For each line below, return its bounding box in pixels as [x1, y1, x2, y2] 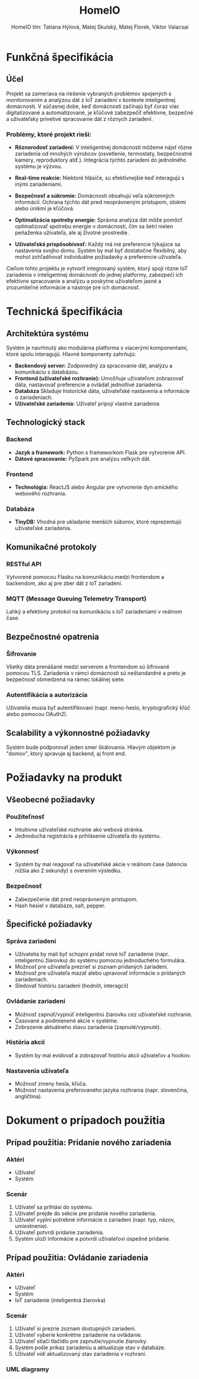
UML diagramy [6, 1365, 49, 1374]
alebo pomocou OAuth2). [6, 711, 68, 718]
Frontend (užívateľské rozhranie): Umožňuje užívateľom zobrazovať [14, 375, 184, 382]
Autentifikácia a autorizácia [6, 690, 88, 699]
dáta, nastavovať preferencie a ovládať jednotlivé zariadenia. [14, 381, 163, 388]
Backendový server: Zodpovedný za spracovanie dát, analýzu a [14, 362, 173, 370]
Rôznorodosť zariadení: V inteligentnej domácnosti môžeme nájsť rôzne [14, 144, 192, 151]
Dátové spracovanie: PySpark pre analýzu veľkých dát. [14, 455, 151, 462]
